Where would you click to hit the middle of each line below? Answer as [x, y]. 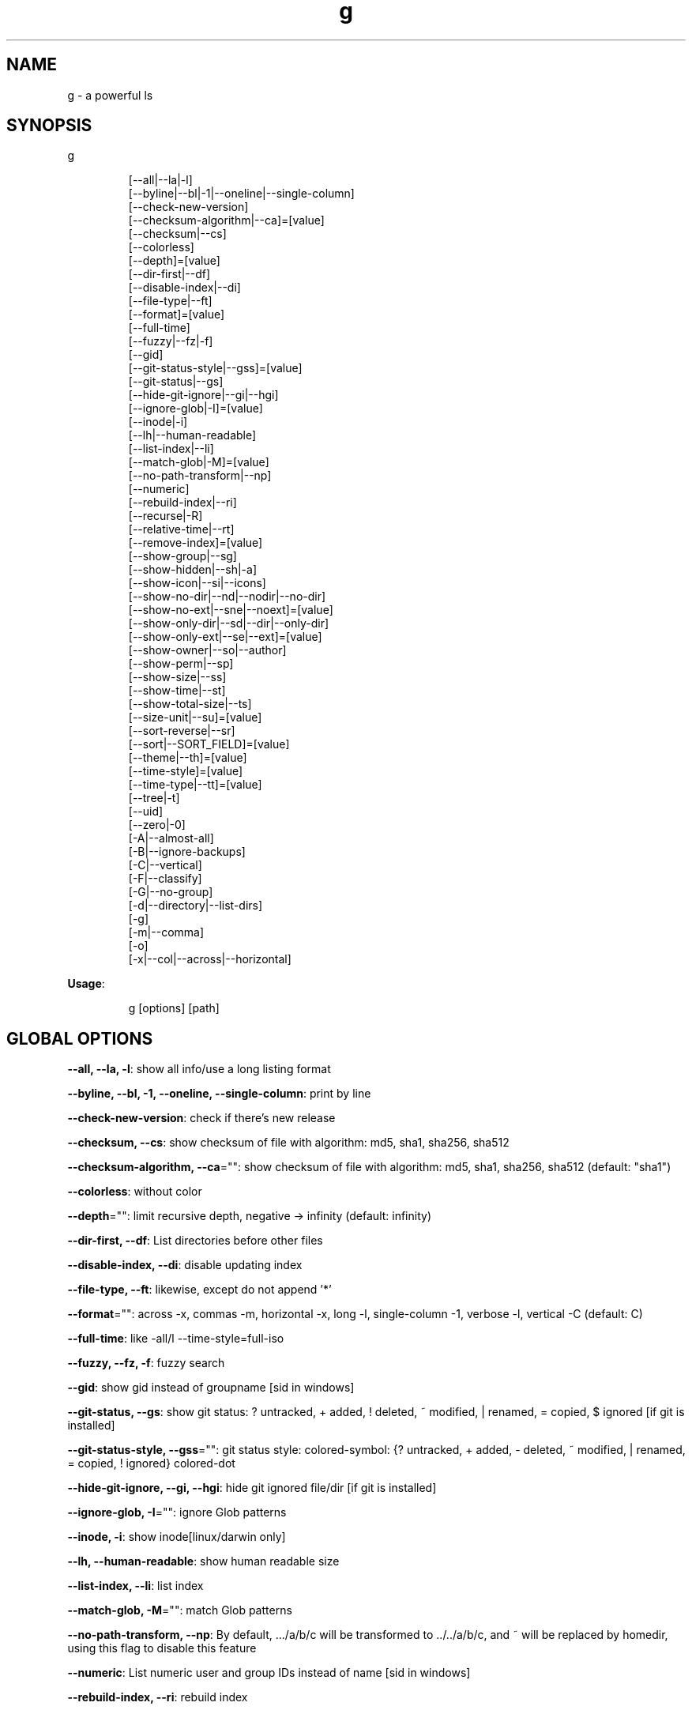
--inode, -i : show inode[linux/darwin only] [177, 1537]
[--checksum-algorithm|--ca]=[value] [226, 220]
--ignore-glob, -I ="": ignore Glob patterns [177, 1512]
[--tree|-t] [154, 798]
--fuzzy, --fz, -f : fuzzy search [146, 1363]
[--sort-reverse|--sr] [182, 731]
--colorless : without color [135, 1192]
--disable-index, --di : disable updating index [185, 1265]
